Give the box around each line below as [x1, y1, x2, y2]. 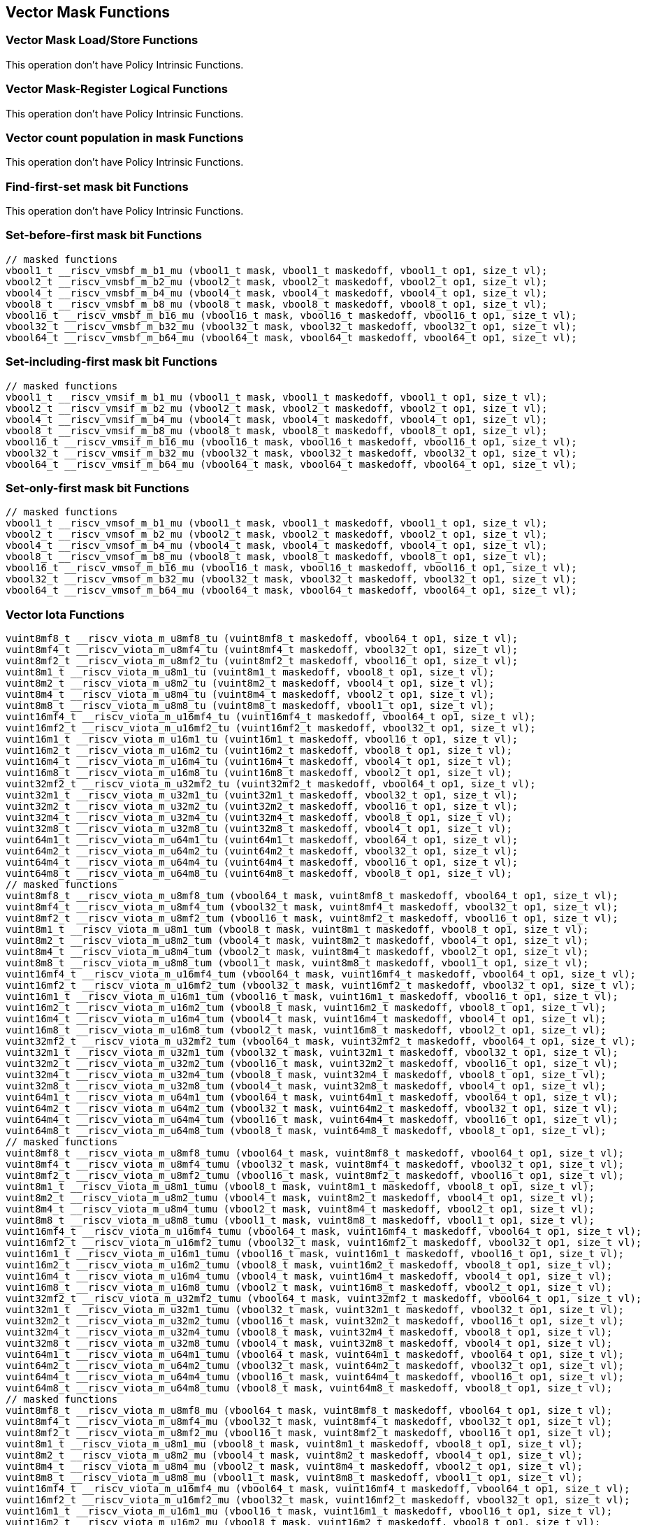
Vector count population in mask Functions [6, 130, 244, 145]
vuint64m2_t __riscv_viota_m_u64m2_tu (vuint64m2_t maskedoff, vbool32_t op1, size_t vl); [6, 845, 519, 857]
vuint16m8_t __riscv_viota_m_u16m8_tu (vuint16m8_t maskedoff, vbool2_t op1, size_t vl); [6, 767, 512, 779]
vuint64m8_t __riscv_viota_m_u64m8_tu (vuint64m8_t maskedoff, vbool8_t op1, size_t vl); [6, 868, 512, 880]
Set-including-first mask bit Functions [6, 355, 217, 369]
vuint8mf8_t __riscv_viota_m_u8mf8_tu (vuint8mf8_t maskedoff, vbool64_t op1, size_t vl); [6, 633, 519, 645]
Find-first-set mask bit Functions [6, 179, 189, 194]
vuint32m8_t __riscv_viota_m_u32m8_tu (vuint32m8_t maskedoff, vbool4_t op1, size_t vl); [6, 823, 512, 835]
